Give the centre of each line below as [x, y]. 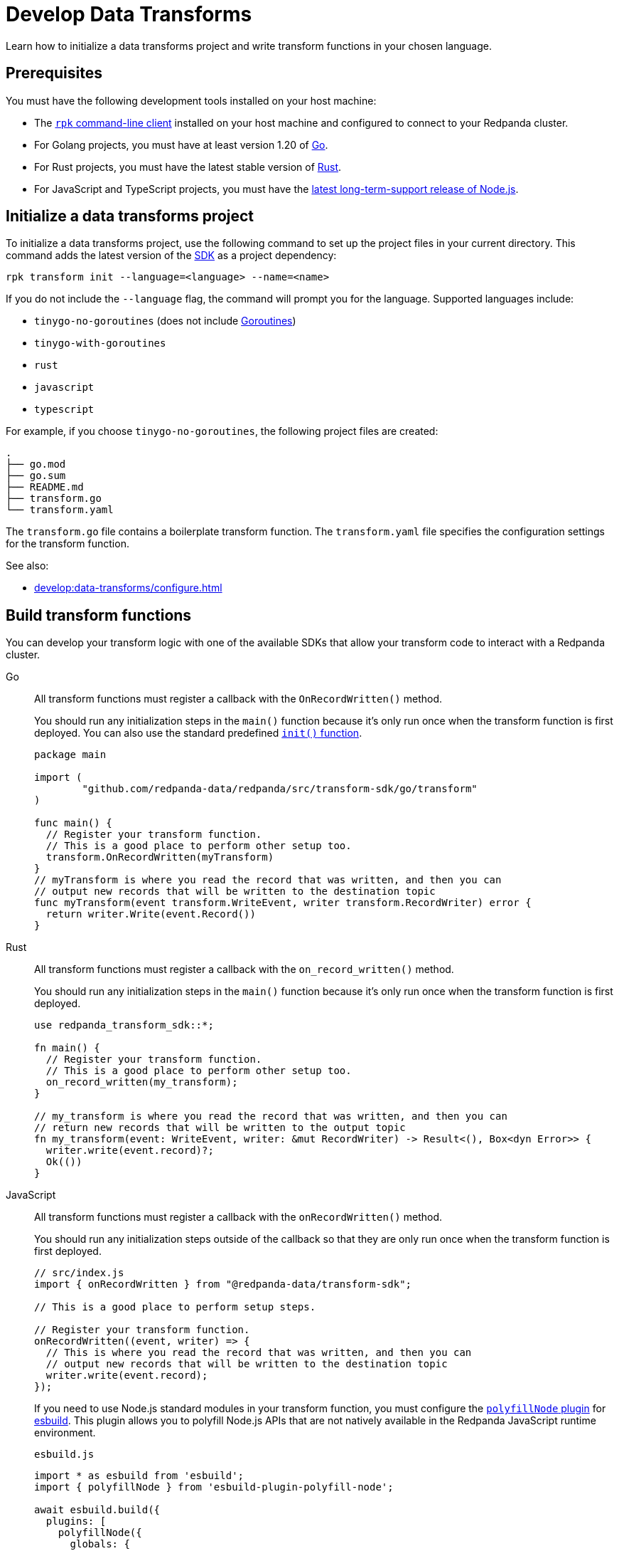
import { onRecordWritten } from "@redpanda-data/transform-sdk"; [223, 1284]
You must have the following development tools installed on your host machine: [191, 100]
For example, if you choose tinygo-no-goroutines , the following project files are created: [222, 431]
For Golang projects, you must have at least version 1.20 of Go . [181, 144]
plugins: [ [76, 1521]
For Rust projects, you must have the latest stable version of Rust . [188, 167]
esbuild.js [64, 1455]
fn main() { [67, 1048]
